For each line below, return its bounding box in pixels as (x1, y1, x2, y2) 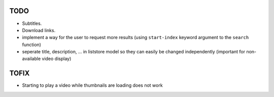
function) (22, 41, 42, 48)
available (22, 56, 41, 62)
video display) (42, 56, 72, 62)
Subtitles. (22, 20, 42, 26)
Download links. (22, 27, 56, 33)
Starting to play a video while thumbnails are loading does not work (22, 82, 163, 88)
